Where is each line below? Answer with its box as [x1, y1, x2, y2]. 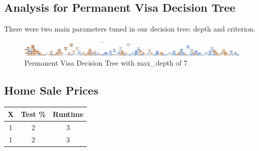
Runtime [52, 108, 84, 119]
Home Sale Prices [4, 82, 99, 98]
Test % [21, 108, 46, 119]
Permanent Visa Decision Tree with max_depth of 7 [24, 57, 188, 68]
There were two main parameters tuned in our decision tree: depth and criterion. [4, 23, 255, 34]
